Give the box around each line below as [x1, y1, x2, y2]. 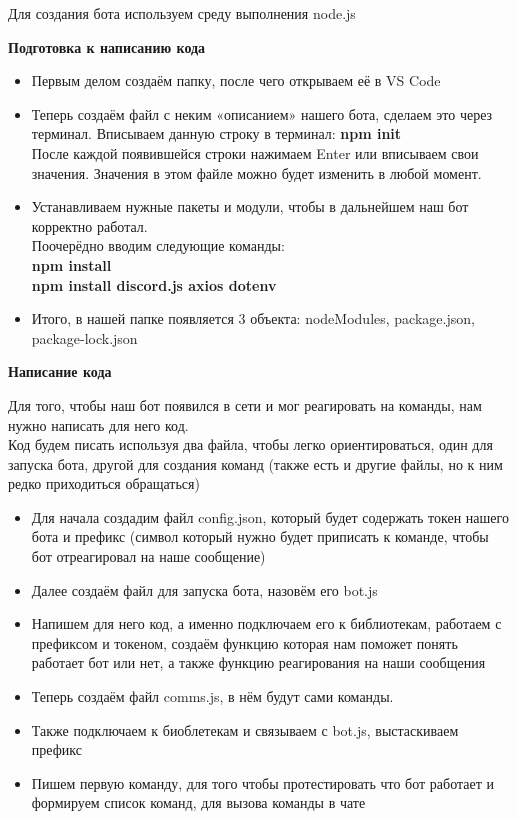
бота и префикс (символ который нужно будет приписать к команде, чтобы [31, 526, 489, 547]
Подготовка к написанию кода [8, 36, 206, 57]
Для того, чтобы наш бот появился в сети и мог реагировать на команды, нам [8, 394, 482, 415]
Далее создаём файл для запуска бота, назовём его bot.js [31, 579, 378, 600]
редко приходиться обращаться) [8, 473, 200, 494]
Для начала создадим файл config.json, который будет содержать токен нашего [31, 506, 509, 527]
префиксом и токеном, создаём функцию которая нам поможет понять [31, 632, 458, 653]
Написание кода [8, 361, 112, 382]
